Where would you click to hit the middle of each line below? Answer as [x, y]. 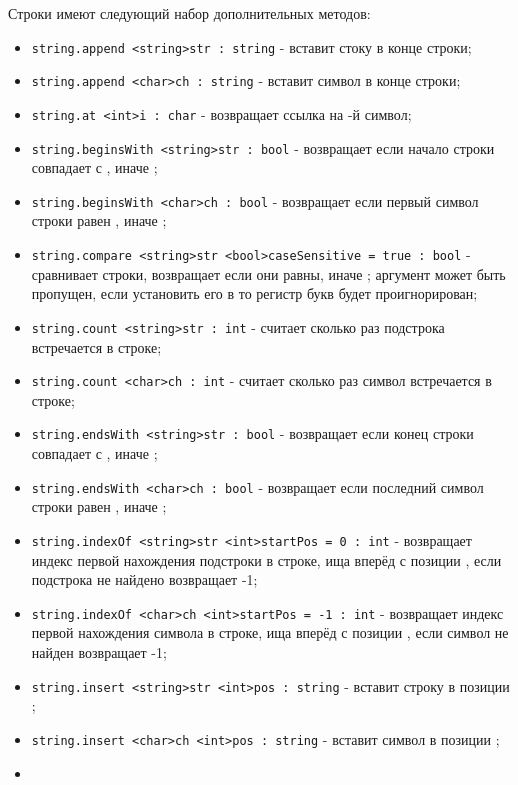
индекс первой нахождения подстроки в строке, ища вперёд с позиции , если [266, 559]
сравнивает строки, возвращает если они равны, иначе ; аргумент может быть [268, 273]
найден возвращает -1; [99, 652]
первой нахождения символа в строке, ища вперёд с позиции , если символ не [270, 632]
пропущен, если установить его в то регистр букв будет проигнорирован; [254, 293]
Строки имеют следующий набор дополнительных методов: [189, 13]
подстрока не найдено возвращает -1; [144, 579]
